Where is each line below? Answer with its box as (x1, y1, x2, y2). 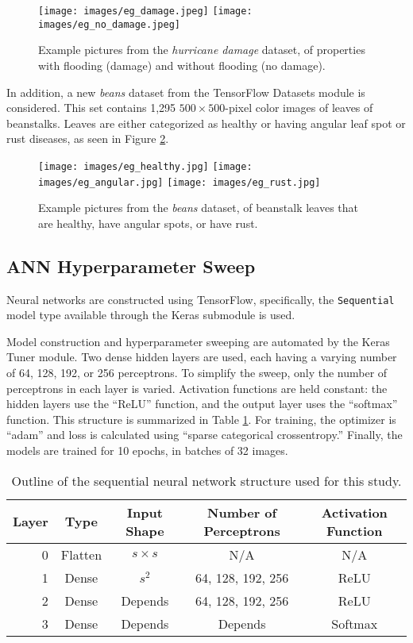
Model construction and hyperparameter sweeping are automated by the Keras (6, 333, 390, 349)
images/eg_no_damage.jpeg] (38, 18, 180, 30)
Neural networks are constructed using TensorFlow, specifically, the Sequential (6, 291, 395, 307)
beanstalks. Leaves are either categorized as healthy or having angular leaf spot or (6, 114, 406, 131)
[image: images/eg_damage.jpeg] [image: (38, 6, 253, 17)
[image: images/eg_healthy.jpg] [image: (38, 160, 253, 172)
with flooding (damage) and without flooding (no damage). (38, 56, 326, 73)
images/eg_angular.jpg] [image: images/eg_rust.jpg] (38, 176, 321, 188)
